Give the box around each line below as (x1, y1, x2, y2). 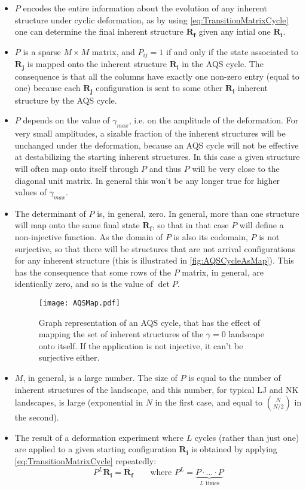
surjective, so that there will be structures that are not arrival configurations (14, 242, 296, 255)
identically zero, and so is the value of (14, 277, 153, 290)
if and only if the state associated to (166, 45, 299, 58)
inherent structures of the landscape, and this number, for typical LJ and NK (14, 383, 299, 395)
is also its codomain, (173, 231, 248, 243)
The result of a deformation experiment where (14, 431, 183, 443)
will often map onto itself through (14, 162, 139, 174)
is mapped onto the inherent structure (27, 58, 167, 70)
